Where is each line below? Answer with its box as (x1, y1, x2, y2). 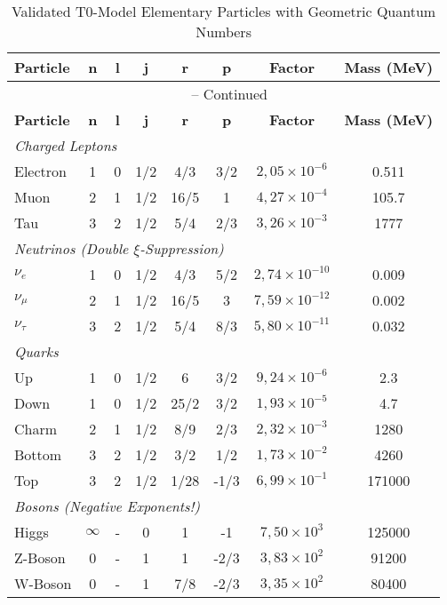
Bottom (14, 444, 62, 465)
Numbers (196, 21, 251, 42)
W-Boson (14, 573, 72, 593)
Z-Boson (14, 547, 66, 568)
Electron (14, 161, 67, 181)
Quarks (14, 341, 59, 362)
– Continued (191, 84, 267, 104)
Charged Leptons (14, 135, 117, 155)
